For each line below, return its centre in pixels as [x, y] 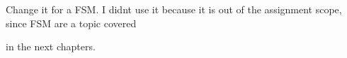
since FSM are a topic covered [71, 23]
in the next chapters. [51, 46]
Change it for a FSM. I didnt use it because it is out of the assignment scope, [174, 9]
